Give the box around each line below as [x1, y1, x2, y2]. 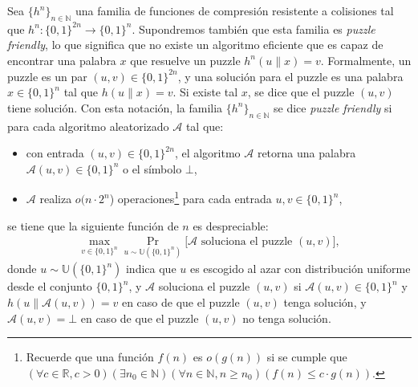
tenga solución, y [283, 294, 367, 311]
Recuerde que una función [26, 348, 154, 365]
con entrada [26, 145, 84, 161]
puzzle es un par [7, 67, 87, 84]
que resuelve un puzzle [130, 51, 241, 68]
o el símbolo [122, 160, 182, 177]
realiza [39, 190, 72, 206]
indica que [125, 260, 177, 277]
